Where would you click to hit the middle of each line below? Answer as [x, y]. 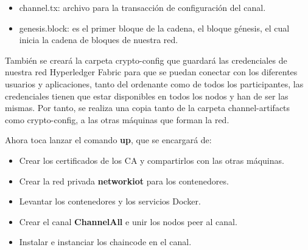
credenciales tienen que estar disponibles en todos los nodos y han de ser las [147, 96]
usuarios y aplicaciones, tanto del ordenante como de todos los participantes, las [154, 83]
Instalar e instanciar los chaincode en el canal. [105, 242]
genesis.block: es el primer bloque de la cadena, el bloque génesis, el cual [154, 28]
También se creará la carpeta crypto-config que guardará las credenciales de [146, 60]
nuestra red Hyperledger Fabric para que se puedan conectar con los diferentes [151, 72]
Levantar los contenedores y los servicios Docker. [110, 201]
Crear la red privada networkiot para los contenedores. [124, 181]
